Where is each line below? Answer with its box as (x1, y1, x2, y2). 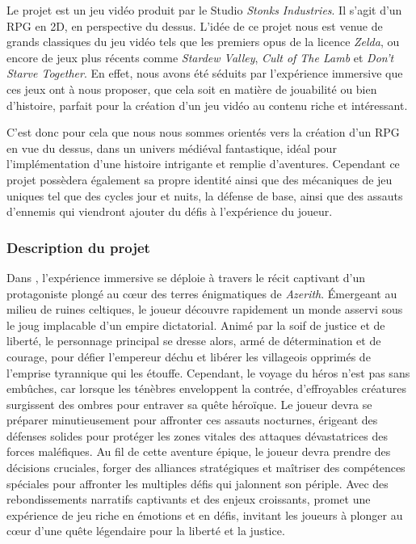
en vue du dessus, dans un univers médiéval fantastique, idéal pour (6, 139, 337, 156)
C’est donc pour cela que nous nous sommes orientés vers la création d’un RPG (6, 124, 400, 141)
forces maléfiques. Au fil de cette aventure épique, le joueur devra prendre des (6, 443, 391, 460)
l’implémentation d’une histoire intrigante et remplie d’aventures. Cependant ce (6, 155, 400, 172)
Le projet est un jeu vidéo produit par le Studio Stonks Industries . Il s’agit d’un (6, 2, 402, 18)
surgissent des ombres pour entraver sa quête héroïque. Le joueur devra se (6, 395, 372, 412)
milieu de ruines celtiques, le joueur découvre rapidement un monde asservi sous (6, 301, 403, 318)
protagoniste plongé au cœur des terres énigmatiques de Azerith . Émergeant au (6, 285, 397, 302)
